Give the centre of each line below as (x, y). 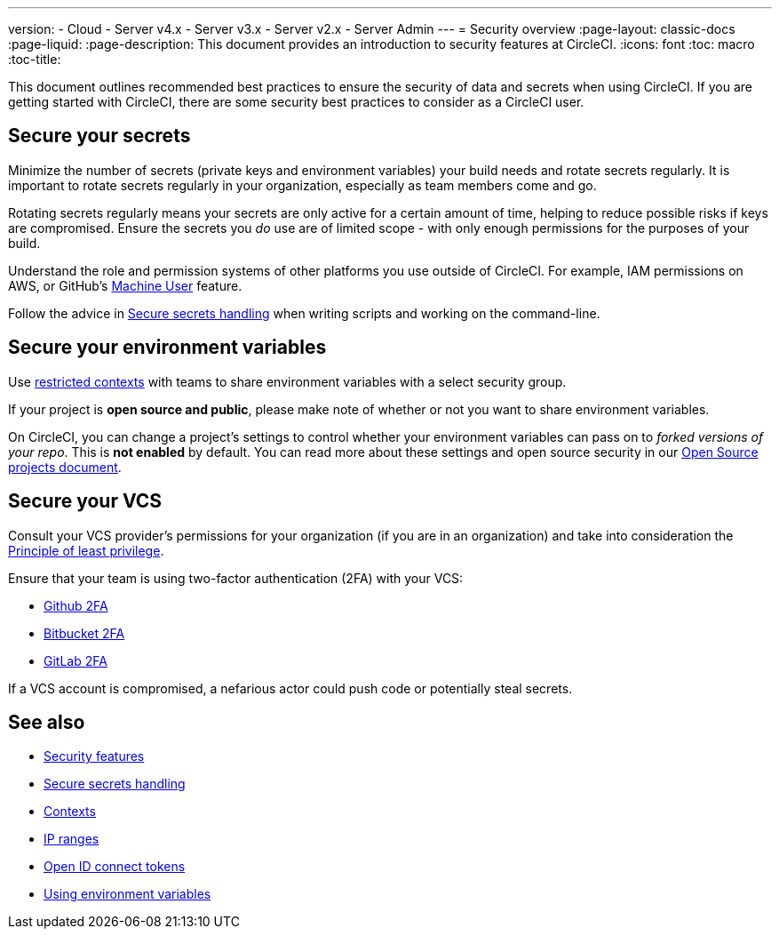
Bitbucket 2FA (84, 633)
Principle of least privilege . (86, 550)
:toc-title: (35, 59)
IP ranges (72, 839)
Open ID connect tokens (115, 867)
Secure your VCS (85, 501)
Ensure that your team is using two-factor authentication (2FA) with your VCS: (236, 578)
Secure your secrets (99, 136)
